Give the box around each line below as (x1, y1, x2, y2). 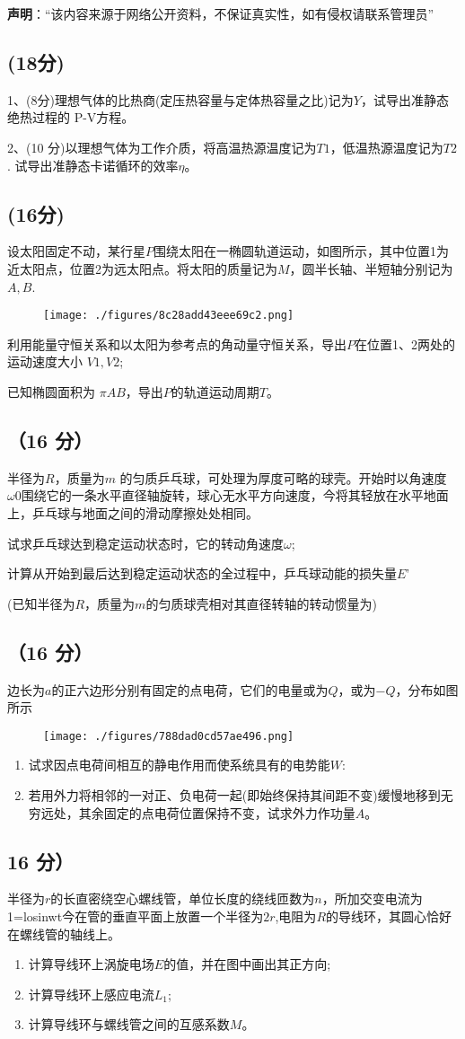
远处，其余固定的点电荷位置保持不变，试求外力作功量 (40, 803, 355, 822)
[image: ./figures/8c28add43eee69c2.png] (43, 309, 294, 322)
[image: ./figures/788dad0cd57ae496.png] (43, 729, 294, 743)
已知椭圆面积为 (7, 383, 95, 401)
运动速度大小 (7, 352, 83, 371)
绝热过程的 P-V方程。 (7, 108, 135, 127)
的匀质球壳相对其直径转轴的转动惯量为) (145, 594, 377, 612)
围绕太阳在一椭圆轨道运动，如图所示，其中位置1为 (154, 242, 449, 260)
